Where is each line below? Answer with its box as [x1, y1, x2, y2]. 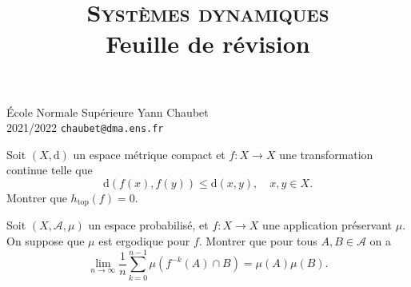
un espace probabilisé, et [88, 217, 209, 233]
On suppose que [6, 233, 85, 249]
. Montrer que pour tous [198, 233, 317, 249]
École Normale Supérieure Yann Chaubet [6, 103, 209, 120]
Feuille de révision [106, 27, 310, 60]
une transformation [279, 145, 373, 162]
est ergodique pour [98, 233, 190, 249]
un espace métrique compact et [73, 145, 225, 162]
